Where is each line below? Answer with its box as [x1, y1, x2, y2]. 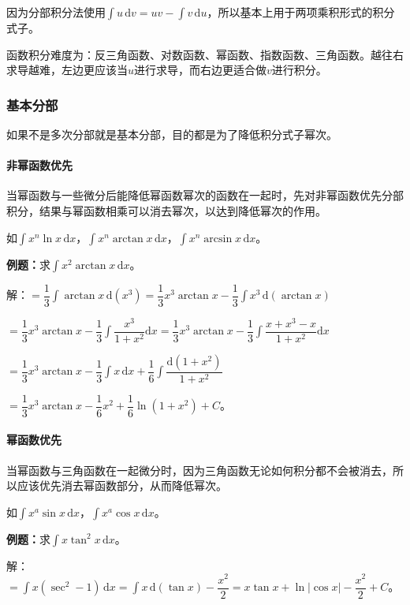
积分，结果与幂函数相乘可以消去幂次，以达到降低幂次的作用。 [6, 202, 326, 218]
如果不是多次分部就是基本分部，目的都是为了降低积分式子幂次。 [6, 126, 337, 142]
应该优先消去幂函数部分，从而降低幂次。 [17, 477, 227, 494]
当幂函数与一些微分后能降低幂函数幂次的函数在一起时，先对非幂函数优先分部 [6, 187, 404, 204]
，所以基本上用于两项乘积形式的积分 [207, 4, 395, 20]
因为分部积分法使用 [6, 4, 106, 20]
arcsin [203, 233, 233, 245]
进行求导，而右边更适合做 [134, 62, 267, 78]
